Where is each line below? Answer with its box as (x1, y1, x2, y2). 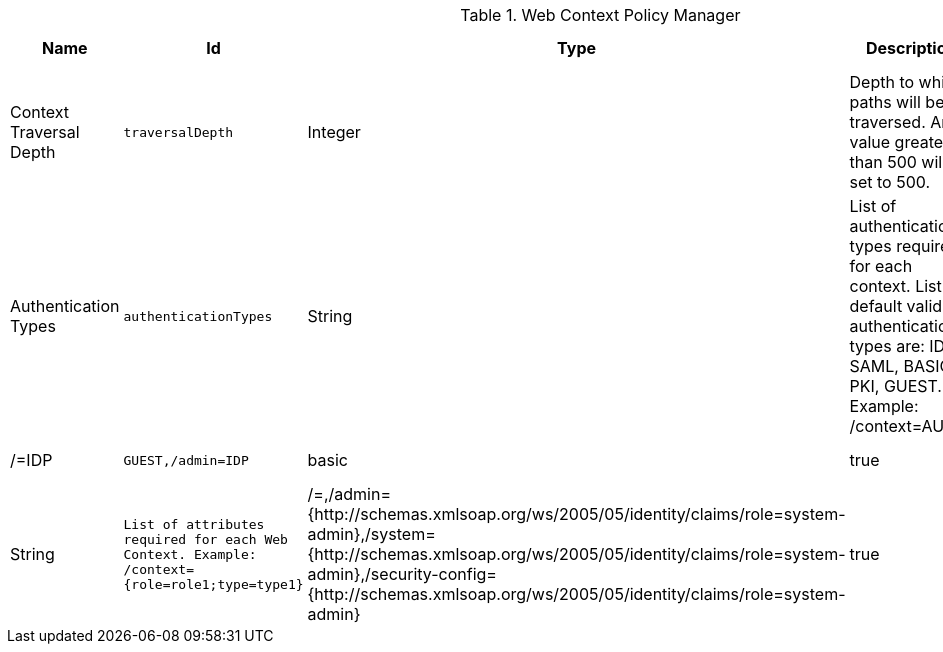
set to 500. (849, 172, 931, 192)
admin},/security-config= (307, 564, 497, 584)
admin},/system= (307, 524, 436, 544)
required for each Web (123, 531, 288, 547)
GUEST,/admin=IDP (123, 452, 249, 468)
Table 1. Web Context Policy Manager (460, 5, 741, 25)
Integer (307, 122, 361, 142)
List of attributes (123, 516, 265, 532)
